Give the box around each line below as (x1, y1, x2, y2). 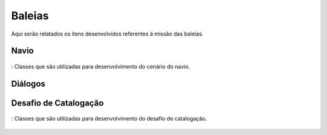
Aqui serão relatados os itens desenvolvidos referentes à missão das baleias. (11, 30, 204, 37)
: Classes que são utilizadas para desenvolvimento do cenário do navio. (11, 63, 190, 70)
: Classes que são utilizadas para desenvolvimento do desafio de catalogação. (11, 115, 207, 122)
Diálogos (11, 78, 45, 89)
